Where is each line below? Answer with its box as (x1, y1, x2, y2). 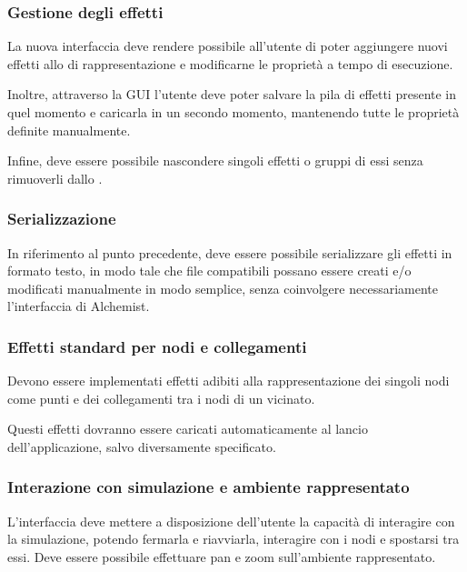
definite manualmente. (7, 120, 131, 139)
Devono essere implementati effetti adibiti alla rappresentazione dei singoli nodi (7, 371, 450, 390)
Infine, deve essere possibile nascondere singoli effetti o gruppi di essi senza (7, 151, 423, 170)
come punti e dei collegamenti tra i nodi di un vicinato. (7, 388, 315, 407)
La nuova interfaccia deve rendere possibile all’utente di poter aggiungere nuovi (7, 36, 448, 55)
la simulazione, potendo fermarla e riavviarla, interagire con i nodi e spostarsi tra (7, 529, 460, 548)
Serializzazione (7, 207, 116, 230)
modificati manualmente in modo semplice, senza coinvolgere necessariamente (7, 278, 438, 297)
